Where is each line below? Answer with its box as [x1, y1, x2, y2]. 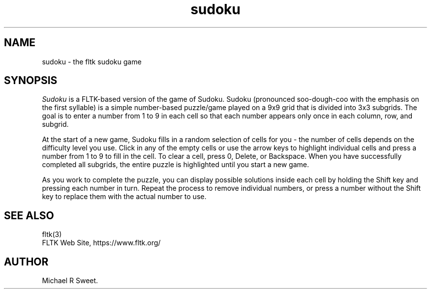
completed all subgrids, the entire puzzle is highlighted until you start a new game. [42, 160, 309, 169]
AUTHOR [4, 255, 49, 268]
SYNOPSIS [4, 74, 58, 87]
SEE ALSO [4, 209, 54, 222]
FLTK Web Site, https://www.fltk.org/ [42, 238, 161, 247]
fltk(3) [42, 230, 62, 239]
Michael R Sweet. [42, 276, 98, 285]
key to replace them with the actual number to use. [42, 192, 207, 201]
